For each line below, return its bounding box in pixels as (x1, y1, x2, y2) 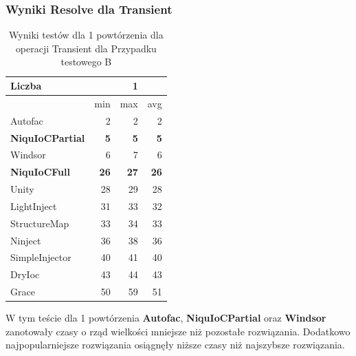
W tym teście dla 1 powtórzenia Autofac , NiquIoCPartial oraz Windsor (5, 311, 326, 325)
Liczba (10, 78, 42, 92)
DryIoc (10, 267, 40, 282)
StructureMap (10, 216, 69, 230)
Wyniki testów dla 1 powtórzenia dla (9, 28, 164, 42)
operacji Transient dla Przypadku (15, 41, 157, 55)
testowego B (60, 54, 112, 69)
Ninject (10, 233, 41, 247)
